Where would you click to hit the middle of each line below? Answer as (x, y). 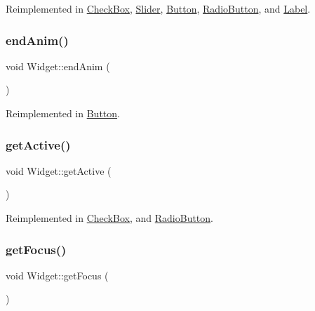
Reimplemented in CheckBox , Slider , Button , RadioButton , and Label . (158, 8)
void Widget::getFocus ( (57, 275)
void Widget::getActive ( (59, 170)
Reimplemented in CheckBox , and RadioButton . (109, 218)
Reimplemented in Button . (63, 113)
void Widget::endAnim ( (58, 66)
